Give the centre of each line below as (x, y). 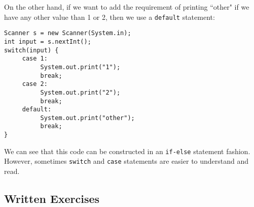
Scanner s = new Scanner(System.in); (68, 33)
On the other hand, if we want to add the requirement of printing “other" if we (127, 7)
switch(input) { (31, 50)
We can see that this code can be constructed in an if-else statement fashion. (127, 151)
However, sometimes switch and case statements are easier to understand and (126, 161)
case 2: (35, 84)
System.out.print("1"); (80, 67)
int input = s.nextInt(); (48, 41)
